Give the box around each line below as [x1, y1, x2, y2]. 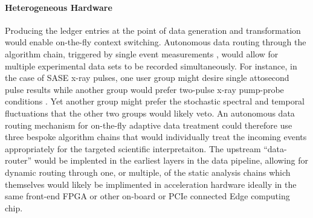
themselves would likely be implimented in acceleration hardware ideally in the [5, 178, 297, 190]
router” [5, 154, 32, 167]
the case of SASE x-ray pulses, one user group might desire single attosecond [5, 71, 289, 84]
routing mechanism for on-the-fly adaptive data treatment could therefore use [5, 118, 292, 131]
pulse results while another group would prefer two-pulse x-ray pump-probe [5, 83, 284, 95]
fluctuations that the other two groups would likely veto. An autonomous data [5, 106, 295, 119]
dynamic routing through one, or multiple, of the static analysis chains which [5, 165, 291, 178]
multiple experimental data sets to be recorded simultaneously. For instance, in [5, 59, 297, 72]
